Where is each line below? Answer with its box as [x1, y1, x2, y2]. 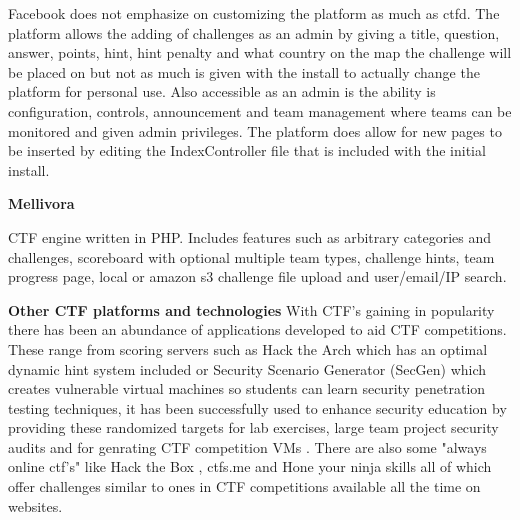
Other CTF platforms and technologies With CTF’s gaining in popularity [8, 299, 495, 320]
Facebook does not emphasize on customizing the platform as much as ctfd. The [8, 3, 500, 23]
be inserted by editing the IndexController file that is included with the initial [8, 140, 486, 161]
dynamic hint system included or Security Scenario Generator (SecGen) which [8, 358, 487, 379]
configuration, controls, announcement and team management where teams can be [8, 100, 512, 121]
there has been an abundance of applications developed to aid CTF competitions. [8, 319, 507, 340]
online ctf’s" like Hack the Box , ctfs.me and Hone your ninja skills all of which [8, 456, 492, 477]
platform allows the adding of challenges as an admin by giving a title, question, [8, 22, 500, 43]
